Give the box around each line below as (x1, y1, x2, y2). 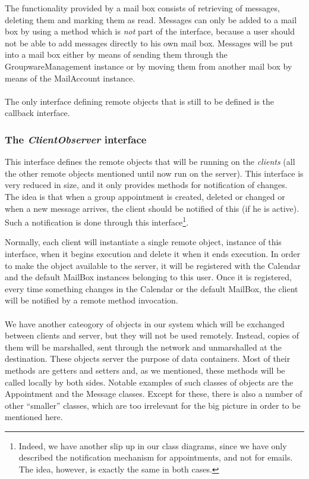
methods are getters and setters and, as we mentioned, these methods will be (5, 364, 285, 376)
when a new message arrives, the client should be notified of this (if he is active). (5, 202, 299, 214)
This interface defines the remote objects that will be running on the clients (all (5, 155, 295, 168)
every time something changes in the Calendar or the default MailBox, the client (5, 282, 298, 295)
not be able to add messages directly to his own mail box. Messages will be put (5, 36, 294, 49)
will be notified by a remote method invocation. (5, 294, 178, 306)
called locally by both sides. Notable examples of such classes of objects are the (5, 375, 294, 388)
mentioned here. (5, 411, 63, 423)
